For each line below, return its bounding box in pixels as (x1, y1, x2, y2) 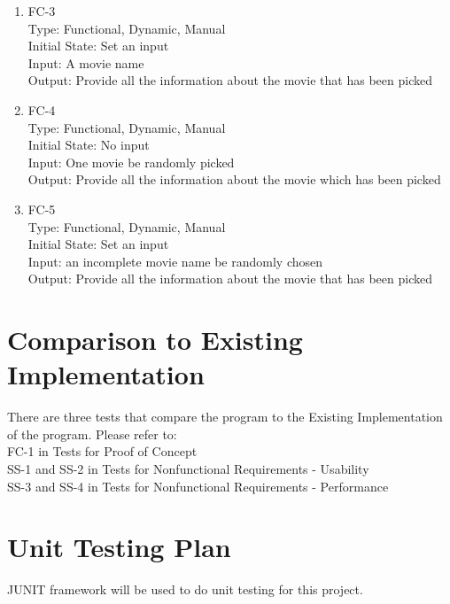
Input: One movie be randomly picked (27, 152, 235, 171)
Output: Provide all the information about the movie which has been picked (27, 170, 441, 189)
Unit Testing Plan (7, 529, 231, 565)
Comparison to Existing (7, 321, 303, 358)
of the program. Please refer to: (7, 424, 177, 443)
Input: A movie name (27, 53, 144, 72)
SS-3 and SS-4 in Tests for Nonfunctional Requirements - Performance (7, 476, 389, 495)
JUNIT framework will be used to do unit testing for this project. (7, 580, 363, 599)
